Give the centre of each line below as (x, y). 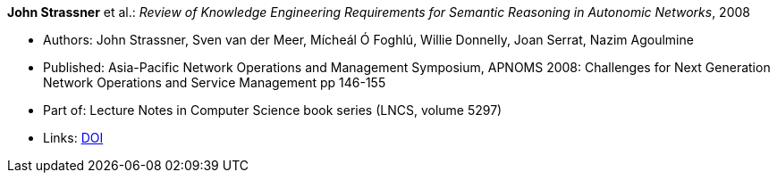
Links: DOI (73, 138)
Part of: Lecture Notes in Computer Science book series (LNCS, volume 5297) (273, 110)
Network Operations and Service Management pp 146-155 (215, 82)
